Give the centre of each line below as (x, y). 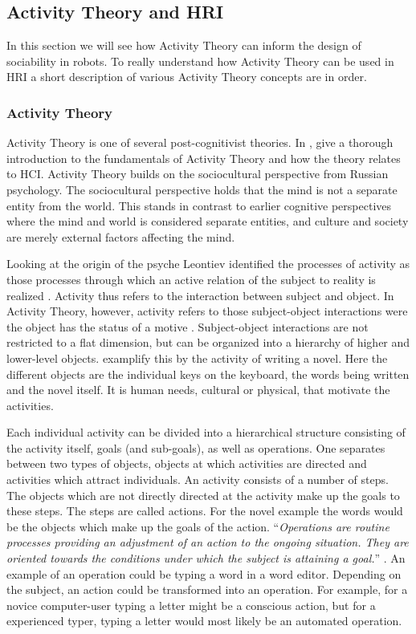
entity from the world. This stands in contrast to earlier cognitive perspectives (199, 205)
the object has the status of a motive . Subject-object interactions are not (188, 326)
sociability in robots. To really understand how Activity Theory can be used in (200, 61)
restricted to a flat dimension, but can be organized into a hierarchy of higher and (208, 342)
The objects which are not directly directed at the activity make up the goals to (203, 495)
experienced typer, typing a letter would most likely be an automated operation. (204, 621)
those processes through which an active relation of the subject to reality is (191, 279)
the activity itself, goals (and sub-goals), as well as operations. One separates (196, 447)
